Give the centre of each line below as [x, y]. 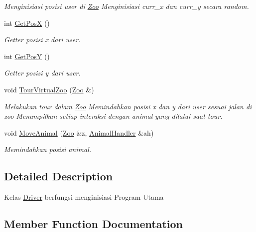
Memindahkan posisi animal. [48, 149]
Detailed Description [59, 176]
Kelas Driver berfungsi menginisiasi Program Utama [84, 197]
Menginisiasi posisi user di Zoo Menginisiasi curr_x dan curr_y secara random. [127, 6]
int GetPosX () [27, 23]
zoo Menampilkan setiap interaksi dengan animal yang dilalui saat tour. [113, 116]
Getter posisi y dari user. [42, 73]
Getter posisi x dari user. [42, 39]
